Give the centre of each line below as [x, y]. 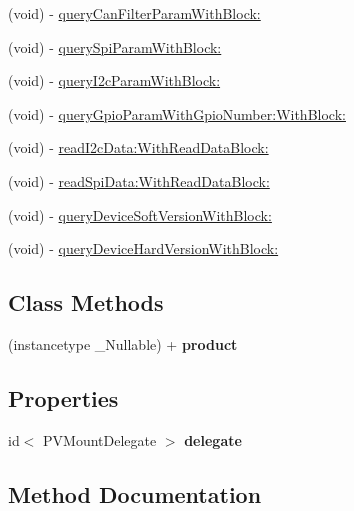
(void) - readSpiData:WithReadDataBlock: [139, 180]
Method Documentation [135, 493]
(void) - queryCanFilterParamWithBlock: [134, 13]
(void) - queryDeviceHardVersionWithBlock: [143, 248]
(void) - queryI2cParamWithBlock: [114, 80]
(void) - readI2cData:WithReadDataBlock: [138, 147]
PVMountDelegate [100, 439]
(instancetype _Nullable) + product [123, 343]
